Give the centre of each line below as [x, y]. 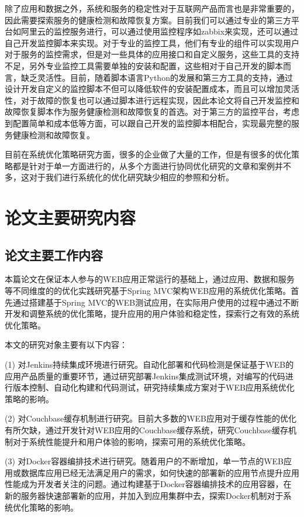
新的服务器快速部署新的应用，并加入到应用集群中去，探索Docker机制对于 [144, 495]
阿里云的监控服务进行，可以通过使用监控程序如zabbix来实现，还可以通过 [160, 31]
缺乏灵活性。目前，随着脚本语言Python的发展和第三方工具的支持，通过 [157, 77]
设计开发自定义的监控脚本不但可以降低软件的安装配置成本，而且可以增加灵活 [152, 89]
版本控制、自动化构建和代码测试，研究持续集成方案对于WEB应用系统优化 [153, 387]
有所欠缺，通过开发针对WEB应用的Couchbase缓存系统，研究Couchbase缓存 [147, 430]
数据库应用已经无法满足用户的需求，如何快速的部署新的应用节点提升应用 [160, 472]
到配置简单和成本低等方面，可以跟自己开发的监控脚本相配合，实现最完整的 [148, 123]
